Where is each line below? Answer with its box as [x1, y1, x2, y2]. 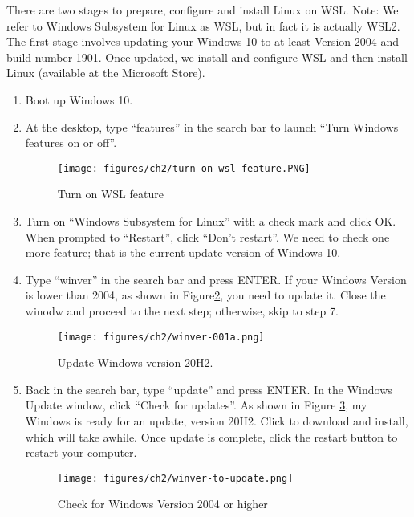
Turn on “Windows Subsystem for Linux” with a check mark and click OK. [25, 213, 396, 229]
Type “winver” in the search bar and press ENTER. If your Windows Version [25, 271, 407, 287]
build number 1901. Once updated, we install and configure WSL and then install [6, 48, 408, 65]
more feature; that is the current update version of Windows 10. [25, 244, 341, 261]
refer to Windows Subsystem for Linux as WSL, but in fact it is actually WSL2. [6, 17, 400, 34]
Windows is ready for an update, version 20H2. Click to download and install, [25, 413, 408, 429]
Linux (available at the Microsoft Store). [6, 64, 205, 81]
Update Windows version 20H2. [57, 354, 213, 371]
